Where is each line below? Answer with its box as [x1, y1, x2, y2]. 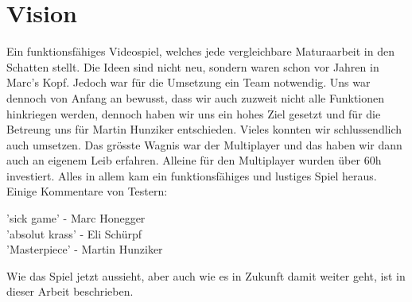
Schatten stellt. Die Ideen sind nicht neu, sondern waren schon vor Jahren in [6, 58, 379, 75]
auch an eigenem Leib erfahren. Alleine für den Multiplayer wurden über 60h [6, 152, 382, 168]
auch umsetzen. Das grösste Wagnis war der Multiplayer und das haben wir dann [6, 136, 402, 153]
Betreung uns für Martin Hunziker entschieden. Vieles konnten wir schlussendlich [6, 121, 402, 137]
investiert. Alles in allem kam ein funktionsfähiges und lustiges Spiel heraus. [6, 167, 377, 184]
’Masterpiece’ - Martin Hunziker [6, 241, 163, 257]
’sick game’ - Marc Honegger [6, 210, 146, 226]
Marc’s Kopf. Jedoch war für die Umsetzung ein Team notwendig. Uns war [6, 74, 371, 91]
